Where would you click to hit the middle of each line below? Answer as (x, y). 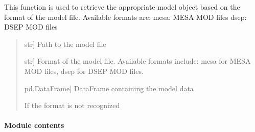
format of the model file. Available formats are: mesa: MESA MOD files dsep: (125, 17)
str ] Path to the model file (65, 44)
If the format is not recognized (72, 105)
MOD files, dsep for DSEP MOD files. (84, 71)
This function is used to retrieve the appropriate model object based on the (122, 7)
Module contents (34, 125)
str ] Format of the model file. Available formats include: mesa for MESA (137, 61)
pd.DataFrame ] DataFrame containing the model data (109, 88)
